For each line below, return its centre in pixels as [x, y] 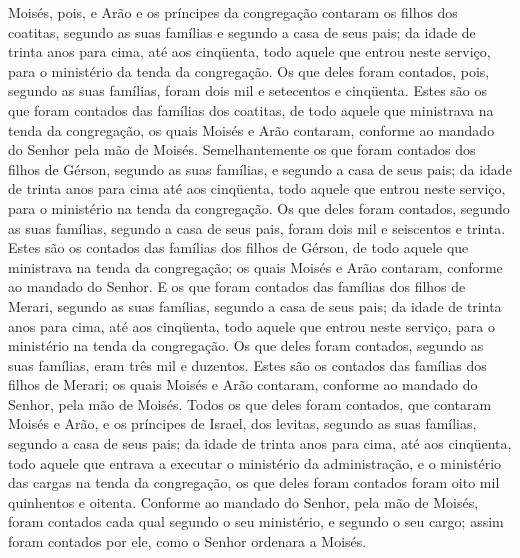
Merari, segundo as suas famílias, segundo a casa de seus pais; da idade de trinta [255, 305]
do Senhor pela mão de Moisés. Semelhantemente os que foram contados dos [242, 149]
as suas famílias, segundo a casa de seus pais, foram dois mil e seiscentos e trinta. [257, 227]
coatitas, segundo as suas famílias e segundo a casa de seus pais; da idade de [242, 31]
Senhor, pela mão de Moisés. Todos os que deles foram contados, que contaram [250, 403]
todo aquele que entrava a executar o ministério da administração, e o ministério [255, 462]
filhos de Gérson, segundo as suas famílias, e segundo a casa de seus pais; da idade [260, 168]
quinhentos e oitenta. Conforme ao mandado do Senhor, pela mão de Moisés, [243, 501]
